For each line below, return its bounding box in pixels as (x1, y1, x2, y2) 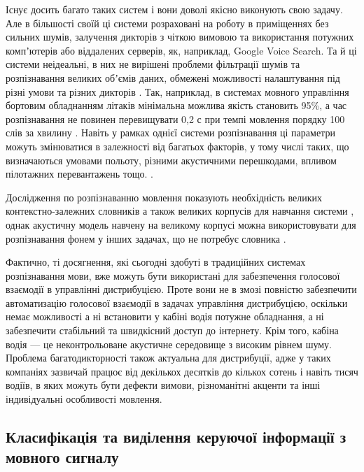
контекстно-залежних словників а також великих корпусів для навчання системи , (6, 203, 354, 218)
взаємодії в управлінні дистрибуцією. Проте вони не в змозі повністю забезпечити (6, 282, 357, 296)
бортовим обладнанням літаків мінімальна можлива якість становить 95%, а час (6, 98, 347, 113)
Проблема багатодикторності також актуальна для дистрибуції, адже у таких (6, 350, 331, 365)
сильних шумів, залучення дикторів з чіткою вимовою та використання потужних (6, 29, 354, 44)
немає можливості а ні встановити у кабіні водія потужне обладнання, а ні (6, 309, 324, 324)
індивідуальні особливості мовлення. (6, 392, 162, 406)
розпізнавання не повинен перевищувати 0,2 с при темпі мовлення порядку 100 (6, 111, 345, 126)
